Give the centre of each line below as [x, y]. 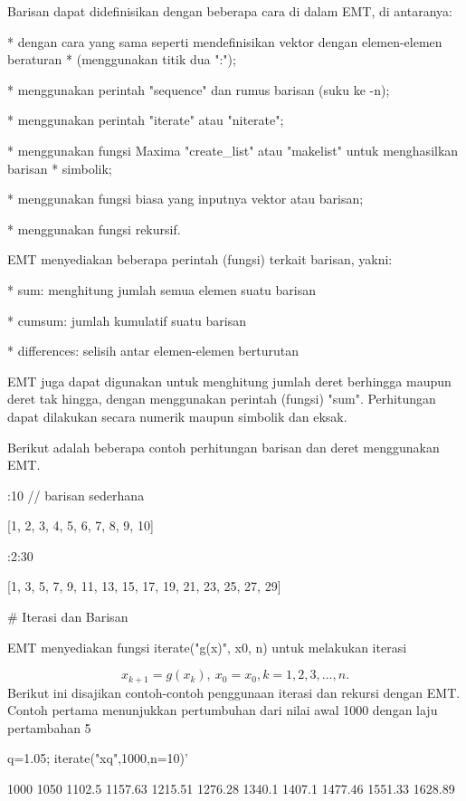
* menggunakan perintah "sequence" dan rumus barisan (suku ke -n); [199, 89]
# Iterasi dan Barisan [68, 617]
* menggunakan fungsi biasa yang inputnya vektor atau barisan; [185, 199]
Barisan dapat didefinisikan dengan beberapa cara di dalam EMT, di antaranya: [230, 11]
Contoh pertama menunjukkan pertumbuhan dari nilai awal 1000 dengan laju [223, 710]
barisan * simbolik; [60, 168]
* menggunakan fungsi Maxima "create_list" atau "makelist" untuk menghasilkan [233, 150]
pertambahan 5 [49, 727]
